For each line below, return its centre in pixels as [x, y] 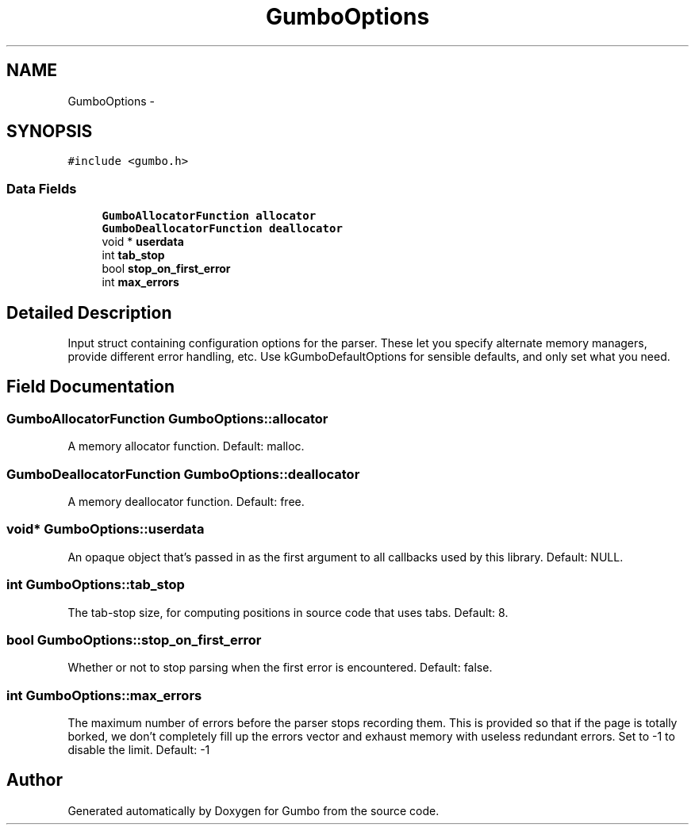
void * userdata [143, 242]
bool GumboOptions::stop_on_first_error [134, 640]
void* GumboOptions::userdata [106, 529]
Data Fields [42, 188]
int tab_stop [133, 255]
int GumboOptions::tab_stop [96, 585]
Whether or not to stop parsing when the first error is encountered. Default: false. [280, 668]
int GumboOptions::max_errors [104, 695]
